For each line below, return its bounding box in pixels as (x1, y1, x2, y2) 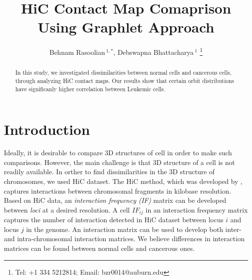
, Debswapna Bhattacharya (113, 47, 194, 57)
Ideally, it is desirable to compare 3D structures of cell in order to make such (4, 148, 232, 158)
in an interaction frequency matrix (145, 204, 248, 214)
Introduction (4, 119, 90, 139)
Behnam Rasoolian (49, 47, 105, 57)
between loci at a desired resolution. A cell (4, 204, 130, 214)
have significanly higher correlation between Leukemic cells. (15, 84, 166, 93)
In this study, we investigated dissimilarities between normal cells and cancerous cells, (15, 68, 232, 77)
